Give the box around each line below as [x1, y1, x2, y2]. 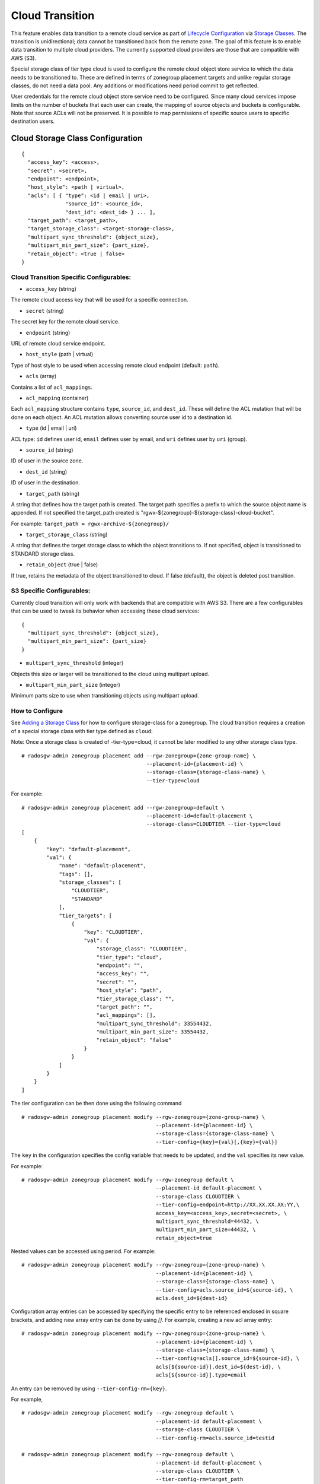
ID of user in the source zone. [11, 457, 84, 464]
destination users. [11, 118, 55, 125]
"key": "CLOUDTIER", [84, 929, 143, 936]
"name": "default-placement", [59, 863, 147, 869]
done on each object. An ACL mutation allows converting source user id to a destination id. [11, 413, 233, 421]
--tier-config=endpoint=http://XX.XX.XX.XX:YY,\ [155, 1201, 300, 1208]
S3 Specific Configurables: [11, 586, 91, 595]
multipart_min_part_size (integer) [25, 681, 121, 688]
